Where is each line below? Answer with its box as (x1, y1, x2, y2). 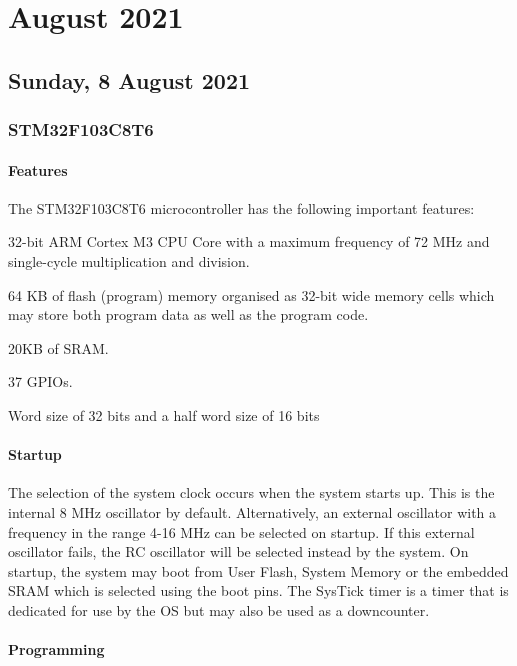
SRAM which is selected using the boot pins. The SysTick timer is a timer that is (8, 580, 509, 601)
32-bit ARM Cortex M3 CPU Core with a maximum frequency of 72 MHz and (8, 231, 490, 252)
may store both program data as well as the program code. (8, 304, 369, 325)
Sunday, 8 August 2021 (8, 64, 251, 95)
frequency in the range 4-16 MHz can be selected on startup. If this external (8, 521, 475, 542)
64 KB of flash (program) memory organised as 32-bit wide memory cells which (8, 284, 495, 305)
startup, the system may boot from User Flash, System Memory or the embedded (8, 560, 509, 581)
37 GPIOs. (8, 371, 73, 392)
